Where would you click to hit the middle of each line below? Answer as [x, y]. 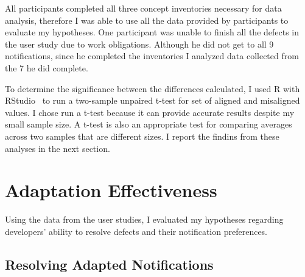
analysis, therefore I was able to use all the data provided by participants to [147, 20]
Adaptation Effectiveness [111, 190]
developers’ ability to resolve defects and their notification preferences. [136, 231]
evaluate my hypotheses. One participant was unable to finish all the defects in [152, 32]
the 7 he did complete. [47, 67]
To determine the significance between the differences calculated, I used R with [152, 88]
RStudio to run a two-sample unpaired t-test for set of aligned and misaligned [152, 100]
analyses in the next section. [58, 148]
